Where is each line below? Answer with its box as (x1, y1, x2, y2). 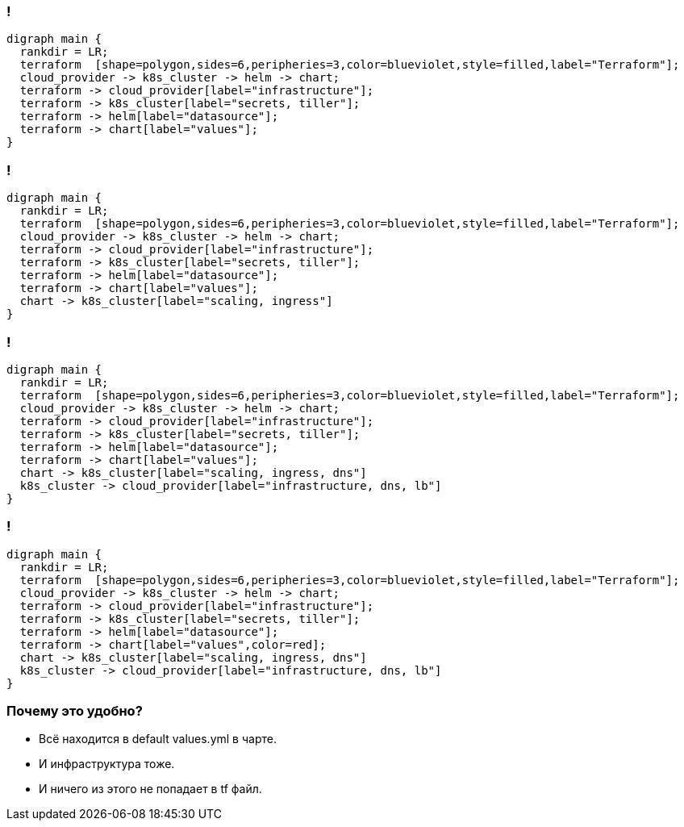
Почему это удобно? (6, 703, 143, 719)
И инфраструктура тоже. (39, 757, 175, 771)
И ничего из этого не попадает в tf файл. (39, 782, 262, 796)
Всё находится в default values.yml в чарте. (39, 732, 277, 746)
